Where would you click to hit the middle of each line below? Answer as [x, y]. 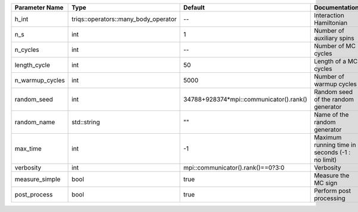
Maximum [328, 137]
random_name [35, 122]
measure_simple [38, 179]
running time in [335, 145]
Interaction [329, 15]
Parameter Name [39, 7]
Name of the [331, 115]
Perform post [333, 191]
